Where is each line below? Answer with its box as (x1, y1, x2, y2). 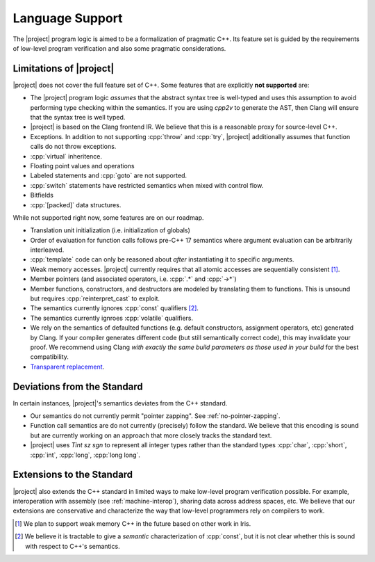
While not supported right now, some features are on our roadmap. (12, 213, 204, 222)
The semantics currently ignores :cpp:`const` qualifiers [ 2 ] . (30, 304, 199, 312)
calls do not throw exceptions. (30, 143, 117, 151)
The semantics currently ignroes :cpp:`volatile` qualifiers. (30, 314, 194, 322)
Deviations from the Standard (12, 380, 144, 392)
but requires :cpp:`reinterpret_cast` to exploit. (30, 294, 160, 303)
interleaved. (30, 246, 65, 254)
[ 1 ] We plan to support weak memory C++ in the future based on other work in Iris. (15, 519, 251, 528)
